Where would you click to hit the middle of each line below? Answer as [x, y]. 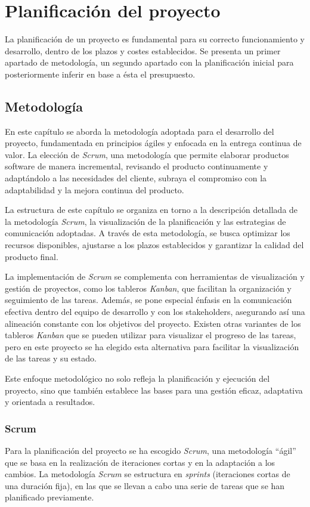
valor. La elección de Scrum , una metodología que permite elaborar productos [147, 154]
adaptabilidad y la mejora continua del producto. [94, 189]
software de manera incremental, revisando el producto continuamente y [137, 166]
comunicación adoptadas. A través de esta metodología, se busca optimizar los [148, 233]
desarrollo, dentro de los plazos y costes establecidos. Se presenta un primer [143, 50]
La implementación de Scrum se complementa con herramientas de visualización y [155, 276]
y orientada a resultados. [50, 402]
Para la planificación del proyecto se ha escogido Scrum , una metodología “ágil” [151, 450]
